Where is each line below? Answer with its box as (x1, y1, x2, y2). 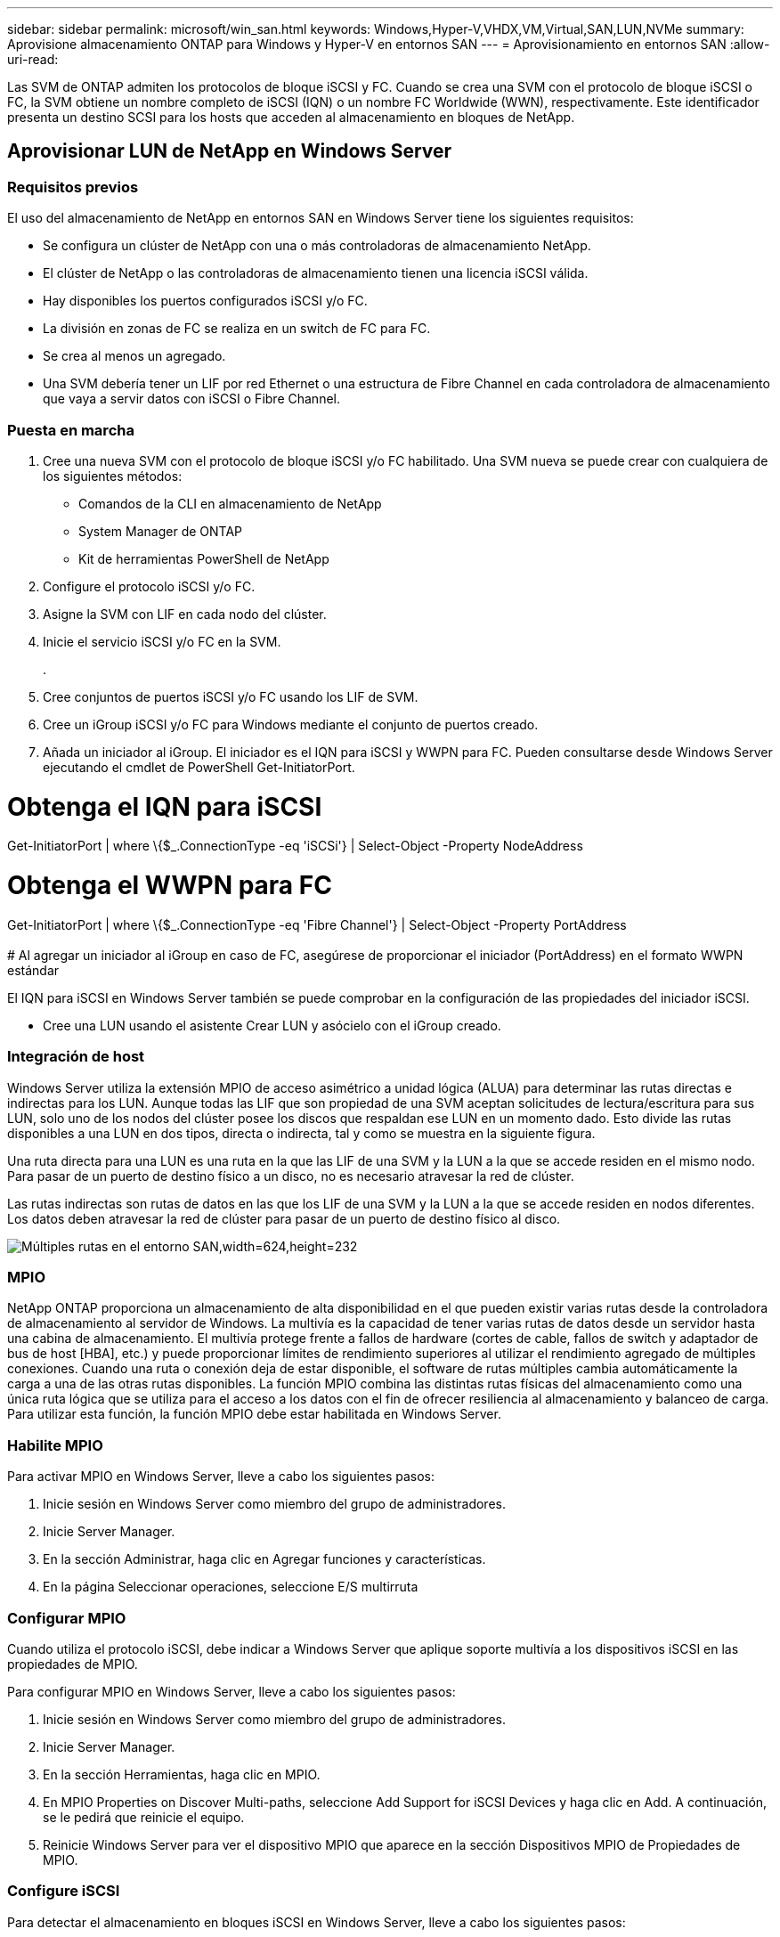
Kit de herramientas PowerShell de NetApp (78, 550, 329, 566)
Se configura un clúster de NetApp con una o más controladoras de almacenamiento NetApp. (43, 238, 591, 254)
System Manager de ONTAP (78, 523, 243, 539)
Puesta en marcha (7, 420, 134, 439)
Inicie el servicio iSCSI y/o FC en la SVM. (43, 633, 281, 649)
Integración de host (7, 1047, 145, 1066)
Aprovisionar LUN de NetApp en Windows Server (7, 140, 452, 163)
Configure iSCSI (7, 1882, 120, 1900)
